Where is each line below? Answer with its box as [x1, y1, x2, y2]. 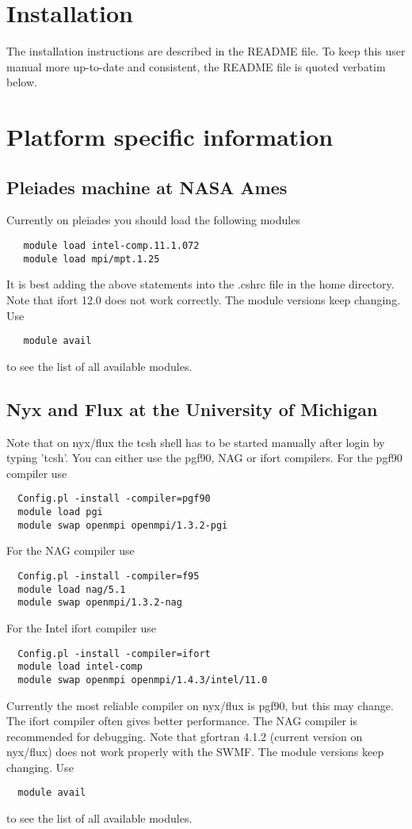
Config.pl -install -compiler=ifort [17, 648, 211, 659]
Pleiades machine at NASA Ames [6, 174, 288, 199]
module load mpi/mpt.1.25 [23, 253, 160, 265]
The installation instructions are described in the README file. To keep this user [6, 43, 406, 59]
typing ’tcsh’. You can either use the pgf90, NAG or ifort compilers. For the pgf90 [6, 449, 402, 466]
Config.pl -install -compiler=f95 [17, 570, 200, 582]
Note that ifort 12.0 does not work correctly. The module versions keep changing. [6, 291, 401, 308]
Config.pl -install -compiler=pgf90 [17, 493, 211, 505]
